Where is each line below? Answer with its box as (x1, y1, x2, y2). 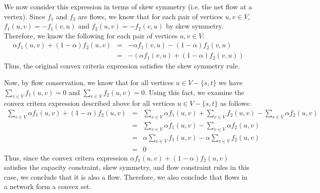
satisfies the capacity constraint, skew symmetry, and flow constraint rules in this (4, 162, 250, 172)
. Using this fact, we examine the (144, 87, 244, 97)
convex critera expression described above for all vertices (4, 98, 175, 108)
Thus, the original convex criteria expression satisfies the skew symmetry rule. (4, 61, 240, 71)
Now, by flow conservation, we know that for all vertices (4, 77, 174, 88)
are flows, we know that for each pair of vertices (78, 11, 223, 21)
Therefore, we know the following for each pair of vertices (4, 30, 178, 40)
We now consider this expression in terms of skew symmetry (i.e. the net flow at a (4, 1, 252, 11)
